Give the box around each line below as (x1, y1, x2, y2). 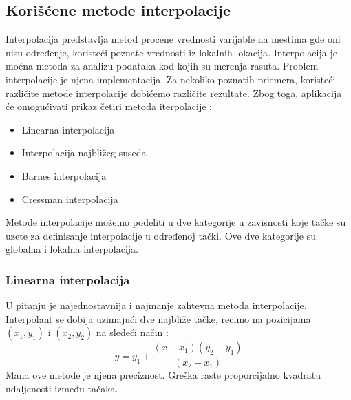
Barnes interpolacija (21, 168, 107, 182)
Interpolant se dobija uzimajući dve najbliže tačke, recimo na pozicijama (6, 311, 311, 326)
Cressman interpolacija (21, 191, 118, 206)
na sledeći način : (96, 325, 169, 339)
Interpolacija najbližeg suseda (21, 145, 147, 160)
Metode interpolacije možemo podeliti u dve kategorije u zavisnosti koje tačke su (6, 215, 346, 229)
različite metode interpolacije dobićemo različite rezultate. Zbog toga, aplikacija (6, 85, 342, 100)
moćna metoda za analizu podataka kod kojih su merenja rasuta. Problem (6, 59, 319, 73)
